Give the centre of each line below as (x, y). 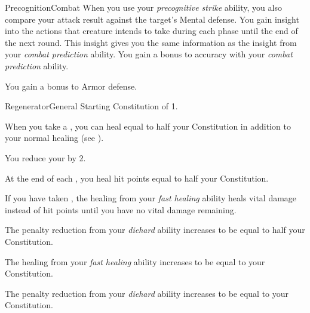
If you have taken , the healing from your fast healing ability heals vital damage (151, 198)
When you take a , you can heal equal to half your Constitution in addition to (148, 126)
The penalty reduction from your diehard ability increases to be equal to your (147, 293)
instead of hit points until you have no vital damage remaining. (121, 209)
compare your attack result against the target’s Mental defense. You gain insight (152, 19)
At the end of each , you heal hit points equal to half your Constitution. (137, 178)
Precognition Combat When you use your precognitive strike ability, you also (143, 7)
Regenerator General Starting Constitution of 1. (91, 106)
